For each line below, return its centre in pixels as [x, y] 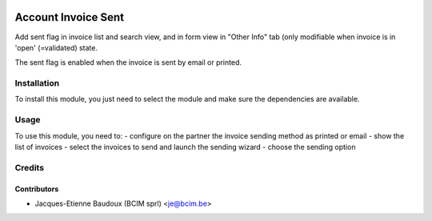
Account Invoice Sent [69, 17]
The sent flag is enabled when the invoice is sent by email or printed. [128, 62]
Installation [37, 83]
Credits [29, 167]
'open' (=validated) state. [56, 47]
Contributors [37, 189]
